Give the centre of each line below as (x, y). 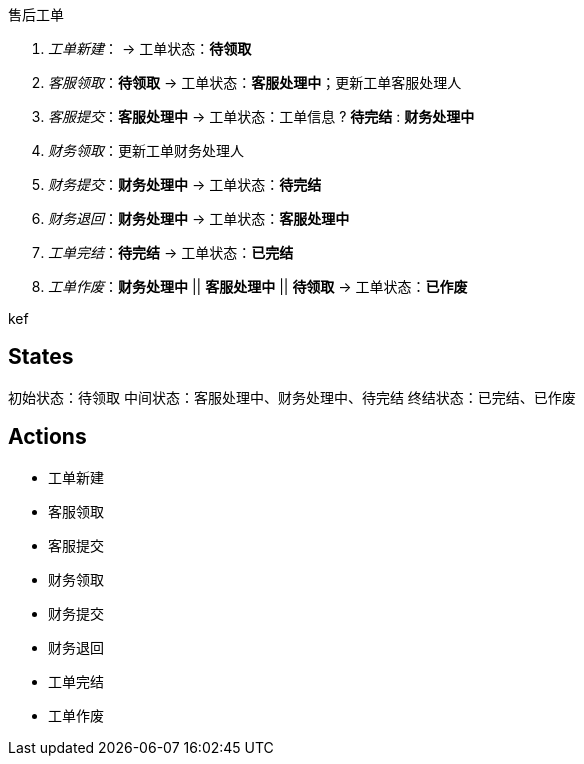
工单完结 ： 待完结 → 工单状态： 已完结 (171, 252)
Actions (47, 437)
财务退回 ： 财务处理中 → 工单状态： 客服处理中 (199, 218)
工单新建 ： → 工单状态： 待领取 (150, 48)
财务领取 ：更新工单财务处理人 (146, 150)
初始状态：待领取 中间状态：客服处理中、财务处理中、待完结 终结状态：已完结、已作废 (292, 397)
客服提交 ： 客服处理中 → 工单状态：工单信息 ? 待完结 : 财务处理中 (261, 116)
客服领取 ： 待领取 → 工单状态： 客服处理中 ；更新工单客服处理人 (255, 82)
